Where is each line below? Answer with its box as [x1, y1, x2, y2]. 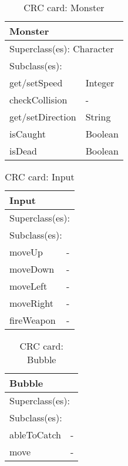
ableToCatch [9, 428, 62, 441]
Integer [85, 76, 114, 89]
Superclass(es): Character [9, 42, 114, 55]
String [85, 110, 111, 123]
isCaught [9, 127, 46, 140]
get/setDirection [9, 110, 76, 123]
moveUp [9, 245, 43, 259]
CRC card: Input [5, 170, 75, 183]
